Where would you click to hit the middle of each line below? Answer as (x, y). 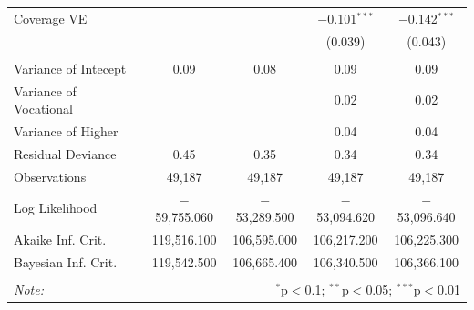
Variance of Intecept (70, 68)
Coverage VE (51, 18)
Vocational (43, 109)
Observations (50, 176)
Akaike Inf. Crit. (60, 239)
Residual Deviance (65, 153)
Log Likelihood (56, 208)
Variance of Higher (66, 130)
